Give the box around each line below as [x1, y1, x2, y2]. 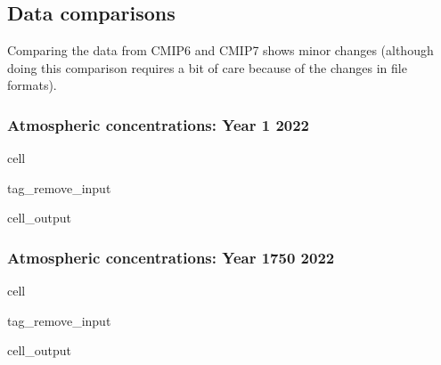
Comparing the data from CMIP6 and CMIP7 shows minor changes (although [7, 41, 434, 60]
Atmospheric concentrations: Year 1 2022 [7, 113, 310, 135]
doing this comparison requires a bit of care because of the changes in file [7, 58, 407, 77]
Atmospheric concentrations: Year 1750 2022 [7, 246, 335, 268]
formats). [7, 76, 57, 94]
